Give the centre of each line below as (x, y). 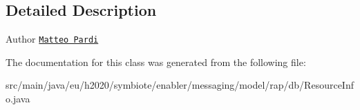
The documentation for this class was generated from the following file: (156, 62)
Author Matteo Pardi (52, 39)
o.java (18, 99)
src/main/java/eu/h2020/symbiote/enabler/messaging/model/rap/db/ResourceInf (180, 85)
